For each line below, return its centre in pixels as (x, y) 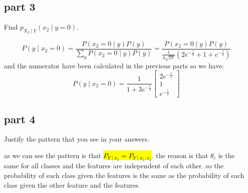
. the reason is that (180, 155)
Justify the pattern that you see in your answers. (77, 139)
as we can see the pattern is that (53, 155)
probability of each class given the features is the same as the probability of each (124, 175)
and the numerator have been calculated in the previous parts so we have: (114, 65)
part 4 (20, 119)
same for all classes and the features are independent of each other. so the (114, 166)
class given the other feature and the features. (72, 185)
